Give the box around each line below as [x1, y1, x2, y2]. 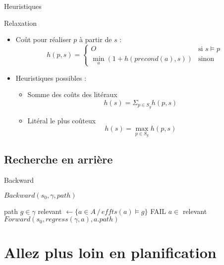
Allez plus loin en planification [4, 242, 217, 263]
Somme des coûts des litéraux [27, 89, 117, 100]
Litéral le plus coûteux [27, 115, 96, 125]
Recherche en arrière [4, 152, 113, 167]
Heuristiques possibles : [15, 72, 87, 83]
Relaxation [4, 17, 37, 28]
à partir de [79, 34, 112, 45]
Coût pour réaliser [15, 34, 71, 45]
